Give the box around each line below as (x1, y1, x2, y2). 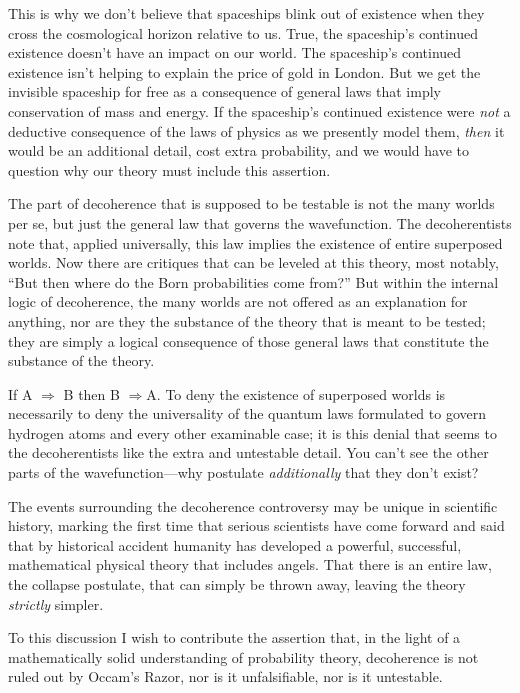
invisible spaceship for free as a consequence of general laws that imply (8, 81, 441, 102)
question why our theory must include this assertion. (8, 159, 331, 180)
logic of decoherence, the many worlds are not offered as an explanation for (8, 291, 468, 312)
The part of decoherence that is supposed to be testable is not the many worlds (8, 193, 495, 214)
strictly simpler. (8, 593, 104, 614)
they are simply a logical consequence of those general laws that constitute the (8, 330, 489, 351)
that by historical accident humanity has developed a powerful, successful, (8, 534, 462, 555)
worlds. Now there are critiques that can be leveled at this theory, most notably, (8, 252, 499, 273)
